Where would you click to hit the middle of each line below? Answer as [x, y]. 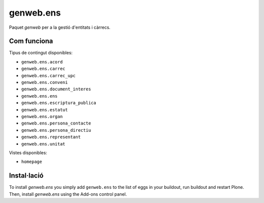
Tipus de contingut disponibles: [41, 53]
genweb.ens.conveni [44, 82]
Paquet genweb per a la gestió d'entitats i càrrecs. [60, 27]
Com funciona [31, 41]
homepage [32, 162]
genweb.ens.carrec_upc [48, 75]
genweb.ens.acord [42, 62]
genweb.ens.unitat [43, 144]
